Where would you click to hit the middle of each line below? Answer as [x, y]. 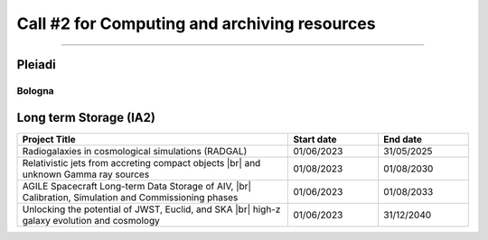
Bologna [35, 90]
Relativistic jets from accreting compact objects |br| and [141, 162]
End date [403, 139]
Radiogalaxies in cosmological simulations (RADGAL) [135, 151]
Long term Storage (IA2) [86, 117]
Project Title [49, 139]
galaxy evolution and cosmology [91, 220]
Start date [315, 139]
